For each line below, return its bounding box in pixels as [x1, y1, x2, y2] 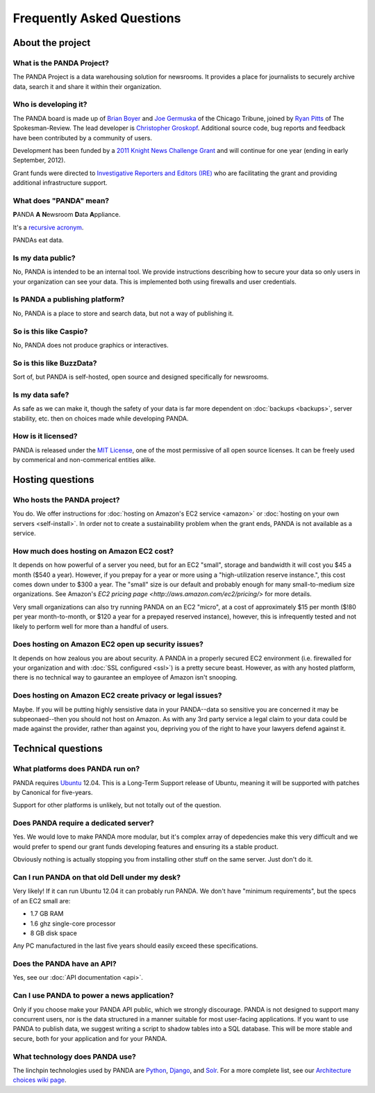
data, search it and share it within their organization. [12, 82, 162, 90]
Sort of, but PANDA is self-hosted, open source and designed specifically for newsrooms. [12, 372, 269, 381]
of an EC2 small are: [12, 896, 71, 905]
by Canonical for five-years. [12, 788, 93, 796]
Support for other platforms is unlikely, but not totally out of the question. [12, 801, 222, 810]
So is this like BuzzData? [12, 358, 97, 368]
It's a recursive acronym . [12, 223, 84, 231]
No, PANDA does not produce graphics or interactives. [12, 340, 169, 349]
